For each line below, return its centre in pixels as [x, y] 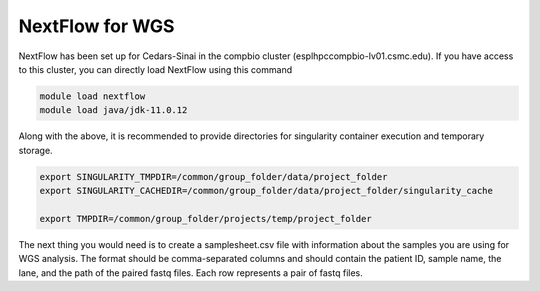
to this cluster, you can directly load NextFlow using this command [155, 69]
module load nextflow [92, 96]
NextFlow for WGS [96, 26]
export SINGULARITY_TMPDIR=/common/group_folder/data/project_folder [213, 176]
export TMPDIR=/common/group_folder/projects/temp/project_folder [205, 218]
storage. [36, 150]
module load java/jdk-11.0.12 [113, 110]
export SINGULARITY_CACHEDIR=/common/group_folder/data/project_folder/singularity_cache [266, 191]
